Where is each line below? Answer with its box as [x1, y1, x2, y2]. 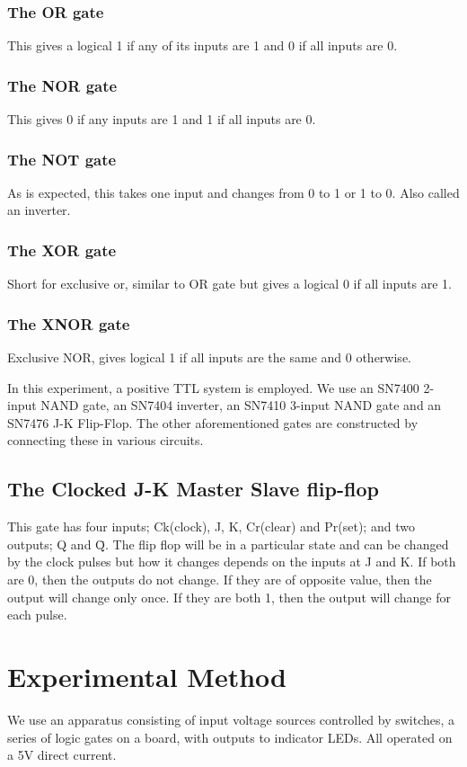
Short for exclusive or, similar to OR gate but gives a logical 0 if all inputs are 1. [7, 274, 452, 293]
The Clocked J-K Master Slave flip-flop [7, 475, 379, 503]
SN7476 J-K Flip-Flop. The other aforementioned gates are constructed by [7, 413, 419, 432]
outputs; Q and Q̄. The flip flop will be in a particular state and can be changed [7, 534, 449, 553]
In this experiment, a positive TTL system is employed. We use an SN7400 [7, 378, 419, 397]
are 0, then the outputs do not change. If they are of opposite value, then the [7, 570, 432, 589]
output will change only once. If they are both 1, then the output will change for [7, 587, 452, 606]
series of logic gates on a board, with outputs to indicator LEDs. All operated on [7, 727, 453, 746]
